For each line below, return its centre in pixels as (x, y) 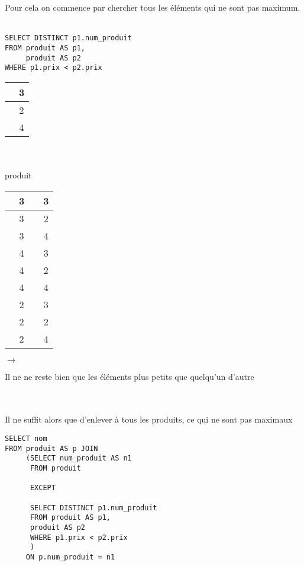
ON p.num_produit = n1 (70, 557)
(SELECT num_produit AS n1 (79, 458)
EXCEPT (43, 488)
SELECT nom (26, 438)
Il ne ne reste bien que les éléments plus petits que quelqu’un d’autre (130, 376)
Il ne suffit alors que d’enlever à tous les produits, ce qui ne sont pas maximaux (149, 419)
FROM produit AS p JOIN (51, 448)
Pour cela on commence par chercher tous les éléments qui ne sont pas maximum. (153, 7)
